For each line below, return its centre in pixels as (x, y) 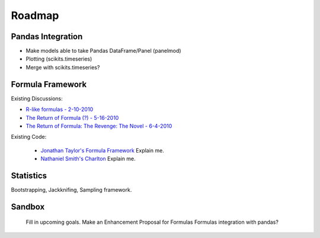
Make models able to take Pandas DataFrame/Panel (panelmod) (103, 51)
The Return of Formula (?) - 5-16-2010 (72, 118)
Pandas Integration (47, 37)
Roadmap (35, 15)
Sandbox (28, 207)
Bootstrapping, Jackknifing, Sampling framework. (71, 190)
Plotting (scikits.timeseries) (59, 59)
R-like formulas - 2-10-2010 (60, 109)
